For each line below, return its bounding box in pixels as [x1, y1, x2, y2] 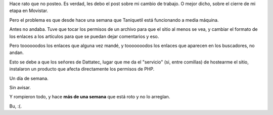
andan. [9, 49, 24, 55]
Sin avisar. [9, 84, 31, 90]
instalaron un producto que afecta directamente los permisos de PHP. [9, 66, 155, 72]
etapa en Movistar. [9, 8, 48, 14]
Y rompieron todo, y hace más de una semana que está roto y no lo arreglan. [9, 94, 170, 100]
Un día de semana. [9, 75, 49, 81]
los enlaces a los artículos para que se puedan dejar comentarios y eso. [9, 33, 159, 39]
